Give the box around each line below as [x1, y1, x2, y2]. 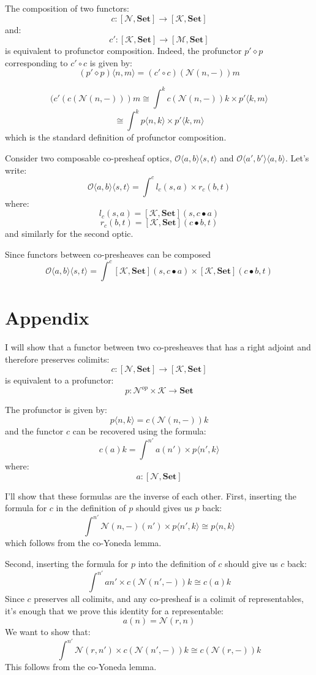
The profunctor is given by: [5, 403, 108, 416]
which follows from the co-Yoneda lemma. [5, 536, 162, 549]
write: [5, 163, 27, 176]
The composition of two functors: [5, 2, 129, 14]
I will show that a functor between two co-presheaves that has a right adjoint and [5, 341, 311, 353]
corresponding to [5, 56, 68, 69]
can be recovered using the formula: [72, 424, 206, 437]
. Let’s [285, 151, 309, 164]
